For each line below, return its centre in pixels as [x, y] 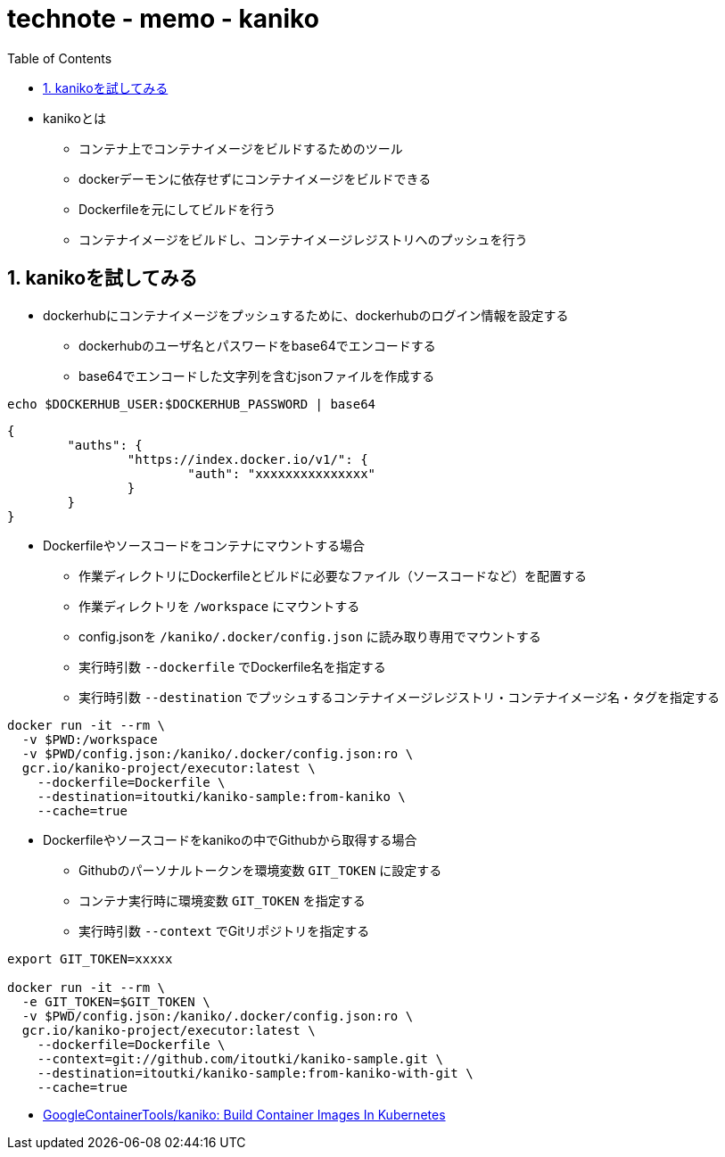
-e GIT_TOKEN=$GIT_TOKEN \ [116, 1001]
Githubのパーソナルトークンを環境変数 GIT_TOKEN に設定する [260, 870]
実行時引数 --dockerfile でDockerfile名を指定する [232, 666]
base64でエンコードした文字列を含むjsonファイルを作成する [257, 376]
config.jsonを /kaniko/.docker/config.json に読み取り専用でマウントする [310, 636]
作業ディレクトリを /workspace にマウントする [219, 606]
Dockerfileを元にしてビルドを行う [177, 209]
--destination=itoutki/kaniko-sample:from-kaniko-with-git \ [255, 1073]
